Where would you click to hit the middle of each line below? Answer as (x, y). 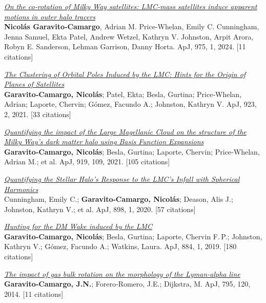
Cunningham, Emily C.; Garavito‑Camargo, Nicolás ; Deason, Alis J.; (119, 199)
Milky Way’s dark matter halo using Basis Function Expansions (104, 141)
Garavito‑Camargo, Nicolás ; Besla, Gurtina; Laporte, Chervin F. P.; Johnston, (133, 236)
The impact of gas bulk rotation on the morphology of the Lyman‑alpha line (122, 273)
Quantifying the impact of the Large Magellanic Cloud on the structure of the (125, 131)
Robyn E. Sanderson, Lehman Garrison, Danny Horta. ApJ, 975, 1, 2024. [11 (125, 46)
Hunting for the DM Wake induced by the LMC (78, 226)
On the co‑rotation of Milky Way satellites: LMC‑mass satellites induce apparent (131, 6)
